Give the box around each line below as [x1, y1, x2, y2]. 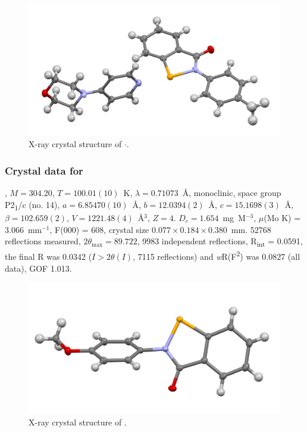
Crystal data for [5, 163, 83, 178]
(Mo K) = [264, 211, 301, 223]
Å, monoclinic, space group [182, 187, 281, 199]
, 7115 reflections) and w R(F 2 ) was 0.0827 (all [133, 248, 300, 262]
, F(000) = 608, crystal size [49, 223, 149, 235]
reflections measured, [5, 235, 81, 247]
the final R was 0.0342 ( [5, 250, 92, 262]
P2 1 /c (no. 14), [5, 198, 60, 212]
